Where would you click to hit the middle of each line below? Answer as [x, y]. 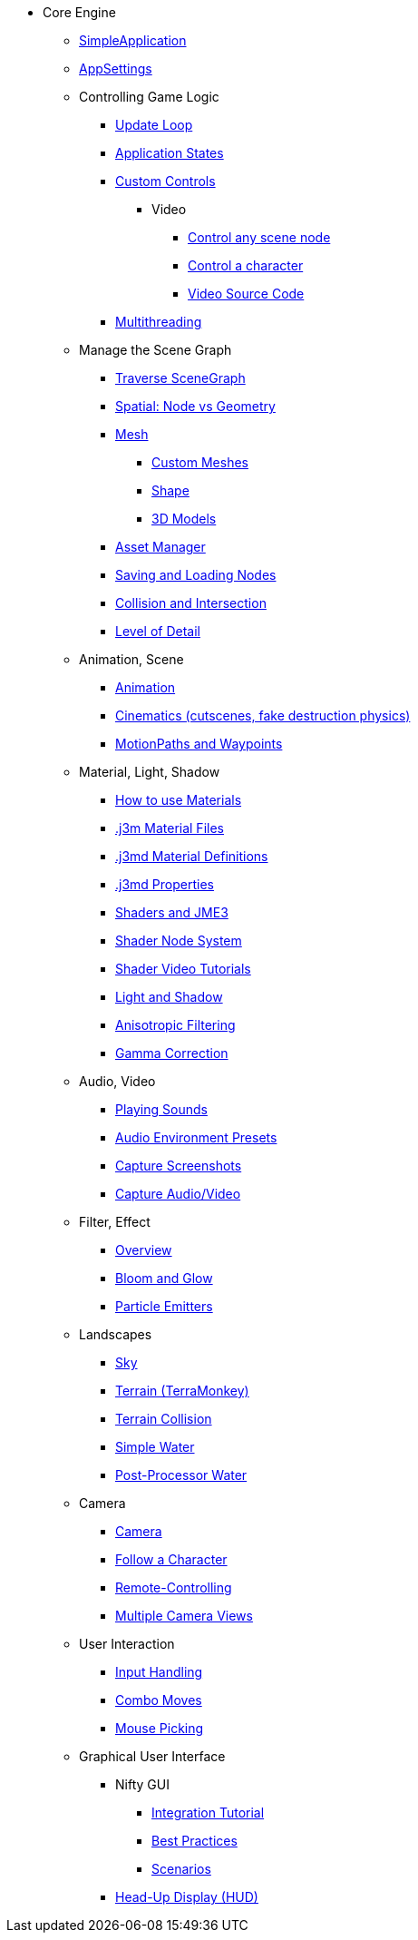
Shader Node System [179, 941]
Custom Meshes [200, 462]
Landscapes [116, 1334]
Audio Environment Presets [196, 1137]
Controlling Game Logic [149, 97]
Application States [170, 153]
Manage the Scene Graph [156, 350]
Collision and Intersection [191, 603]
